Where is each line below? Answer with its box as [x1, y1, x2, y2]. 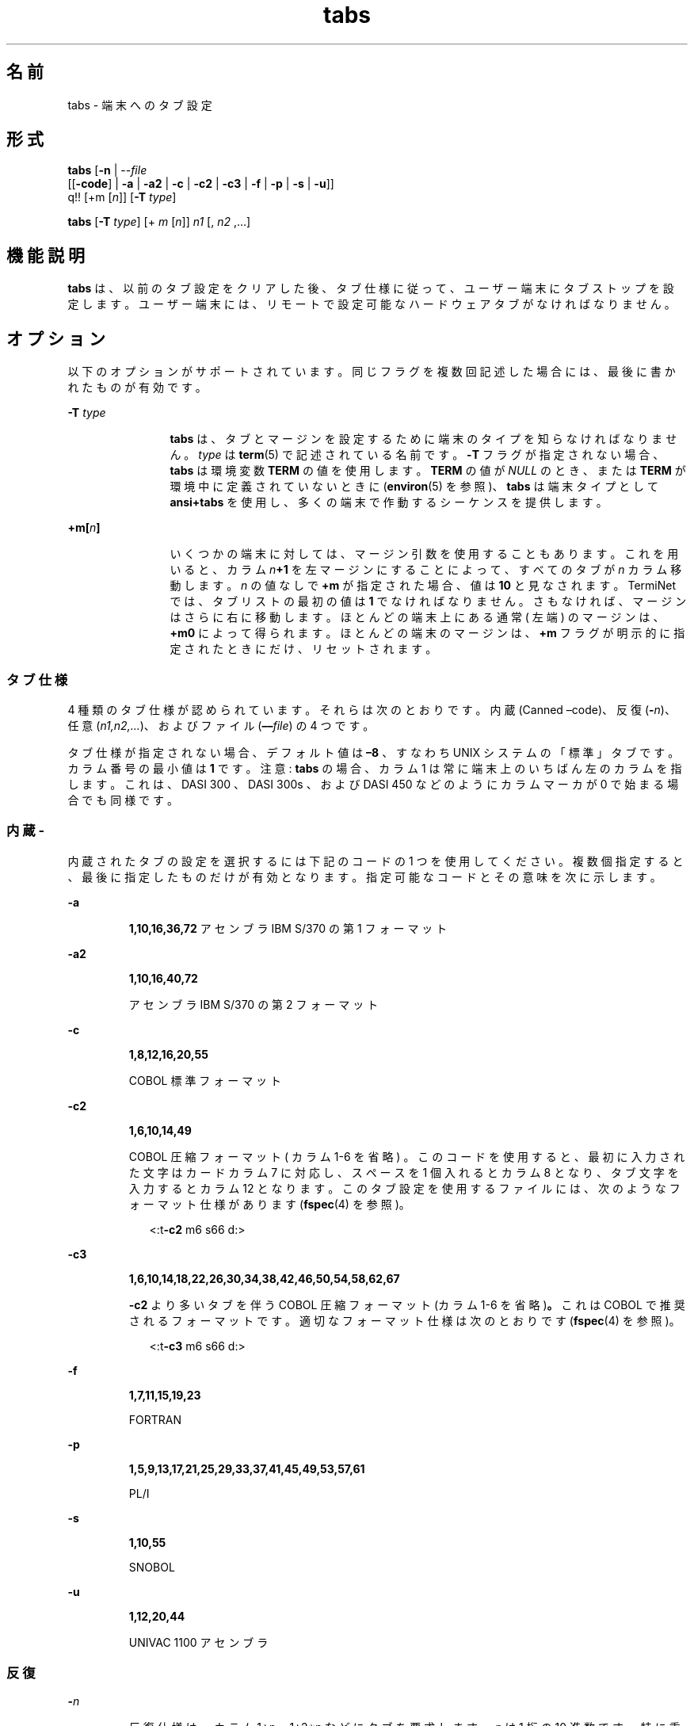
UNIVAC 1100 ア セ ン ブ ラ [128, 1635, 269, 1649]
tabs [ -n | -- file [67, 163, 147, 178]
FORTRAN [128, 1412, 182, 1426]
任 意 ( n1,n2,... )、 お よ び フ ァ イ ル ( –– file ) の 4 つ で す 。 [67, 718, 375, 732]
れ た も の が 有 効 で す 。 [67, 380, 207, 395]
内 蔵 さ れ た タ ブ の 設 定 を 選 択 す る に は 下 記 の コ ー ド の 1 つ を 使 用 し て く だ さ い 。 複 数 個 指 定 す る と [67, 853, 684, 868]
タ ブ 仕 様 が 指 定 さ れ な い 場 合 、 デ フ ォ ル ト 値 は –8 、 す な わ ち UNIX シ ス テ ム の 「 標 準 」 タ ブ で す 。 [67, 745, 680, 759]
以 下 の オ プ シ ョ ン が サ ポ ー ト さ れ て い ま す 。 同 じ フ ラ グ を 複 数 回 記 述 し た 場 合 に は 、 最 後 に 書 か [67, 365, 676, 379]
